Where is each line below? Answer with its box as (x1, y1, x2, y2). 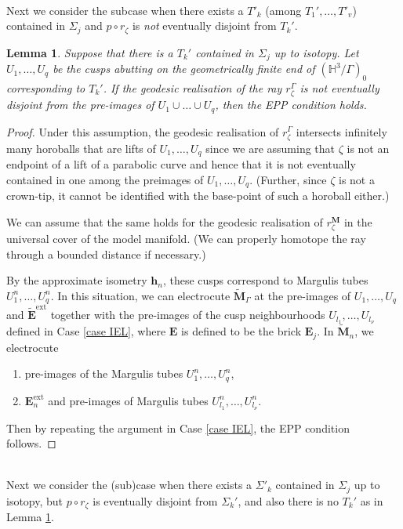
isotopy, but (6, 492, 64, 509)
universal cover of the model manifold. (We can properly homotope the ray (6, 230, 366, 246)
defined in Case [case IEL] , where (6, 323, 166, 339)
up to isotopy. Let (274, 44, 359, 60)
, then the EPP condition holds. (215, 96, 367, 113)
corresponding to (6, 79, 85, 96)
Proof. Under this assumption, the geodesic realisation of (6, 123, 279, 139)
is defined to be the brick (181, 323, 302, 339)
